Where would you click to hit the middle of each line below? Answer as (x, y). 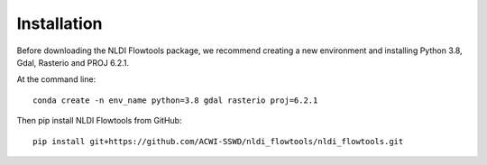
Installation (60, 23)
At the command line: (56, 79)
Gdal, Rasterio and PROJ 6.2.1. (73, 62)
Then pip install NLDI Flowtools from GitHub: (99, 121)
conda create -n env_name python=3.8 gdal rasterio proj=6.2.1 (175, 100)
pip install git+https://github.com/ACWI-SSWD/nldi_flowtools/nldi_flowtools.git (218, 141)
